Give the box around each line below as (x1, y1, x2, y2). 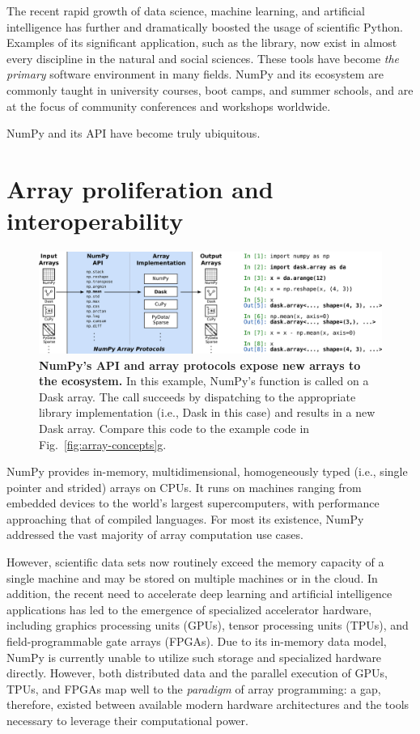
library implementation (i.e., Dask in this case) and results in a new (39, 404, 375, 421)
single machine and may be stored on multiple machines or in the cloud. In (6, 569, 378, 586)
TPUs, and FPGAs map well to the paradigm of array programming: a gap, (6, 680, 381, 697)
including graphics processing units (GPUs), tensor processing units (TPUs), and (6, 617, 409, 634)
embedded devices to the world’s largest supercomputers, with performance (6, 494, 380, 511)
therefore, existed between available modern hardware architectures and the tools (6, 696, 409, 713)
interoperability (6, 204, 184, 237)
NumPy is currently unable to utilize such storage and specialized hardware (6, 648, 382, 665)
